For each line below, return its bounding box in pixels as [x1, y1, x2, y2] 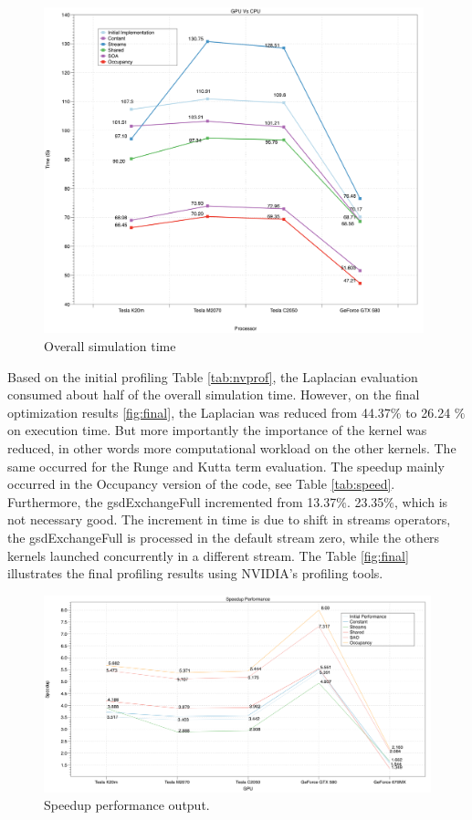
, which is [394, 492, 448, 511]
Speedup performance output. [44, 795, 210, 815]
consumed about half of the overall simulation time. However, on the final [7, 385, 420, 404]
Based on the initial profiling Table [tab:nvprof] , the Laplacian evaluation [7, 367, 418, 386]
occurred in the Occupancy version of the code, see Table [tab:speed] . [7, 474, 395, 493]
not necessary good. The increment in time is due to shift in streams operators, [7, 510, 451, 529]
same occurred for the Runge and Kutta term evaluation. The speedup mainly [7, 456, 445, 475]
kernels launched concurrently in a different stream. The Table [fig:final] [7, 545, 409, 565]
